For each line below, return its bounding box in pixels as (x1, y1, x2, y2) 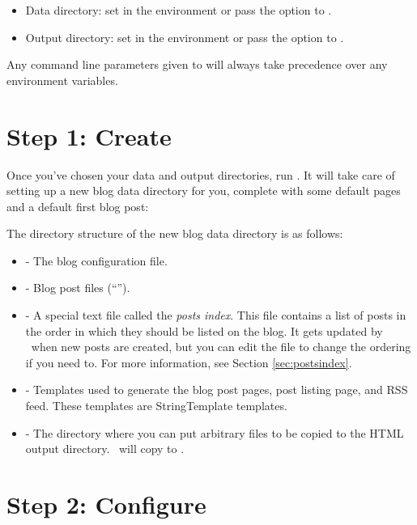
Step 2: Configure (6, 488, 206, 520)
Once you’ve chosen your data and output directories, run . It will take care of (6, 166, 395, 183)
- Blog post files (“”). (25, 279, 130, 296)
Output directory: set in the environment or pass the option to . (25, 28, 344, 45)
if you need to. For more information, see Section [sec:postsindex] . (25, 354, 352, 370)
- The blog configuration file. (25, 252, 168, 269)
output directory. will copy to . (25, 440, 185, 457)
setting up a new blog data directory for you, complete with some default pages (6, 182, 401, 199)
